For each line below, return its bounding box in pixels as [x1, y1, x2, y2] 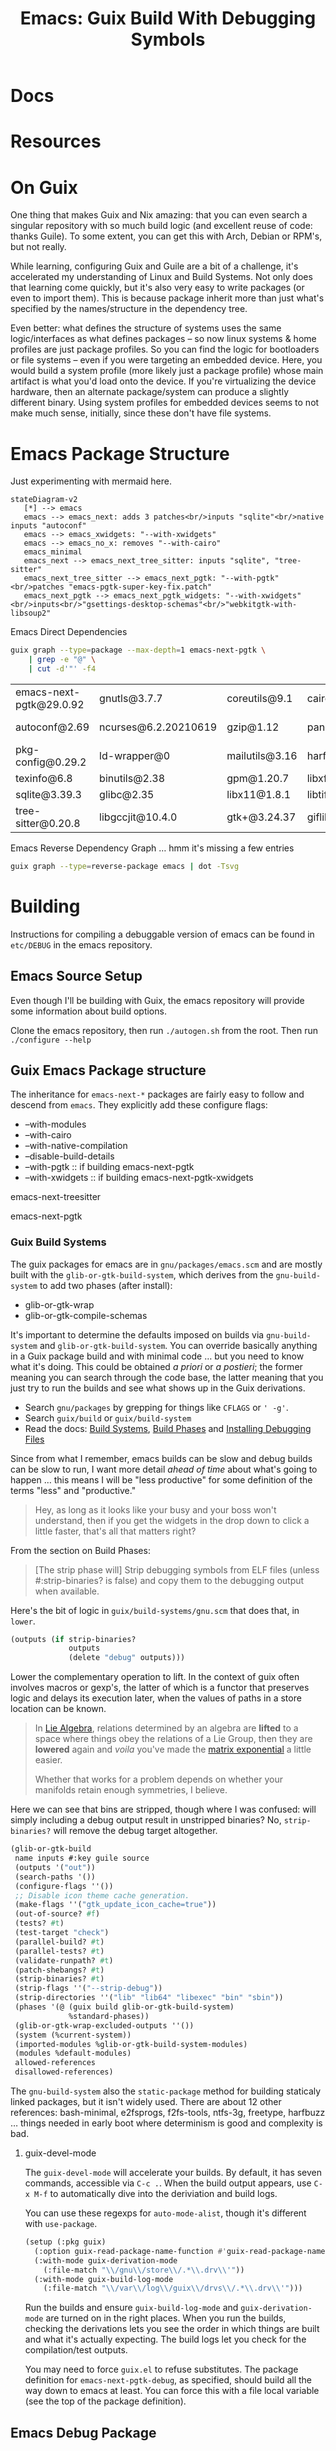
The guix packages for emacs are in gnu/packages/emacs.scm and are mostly [10, 1258, 323, 1270]
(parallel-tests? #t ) [14, 1946, 105, 1956]
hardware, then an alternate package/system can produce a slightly [10, 386, 290, 398]
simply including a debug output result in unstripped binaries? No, [10, 1814, 282, 1826]
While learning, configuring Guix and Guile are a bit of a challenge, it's [10, 260, 299, 272]
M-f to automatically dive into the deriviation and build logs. [34, 2188, 278, 2200]
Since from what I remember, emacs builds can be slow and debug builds [10, 1452, 313, 1464]
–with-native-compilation [24, 1140, 128, 1152]
